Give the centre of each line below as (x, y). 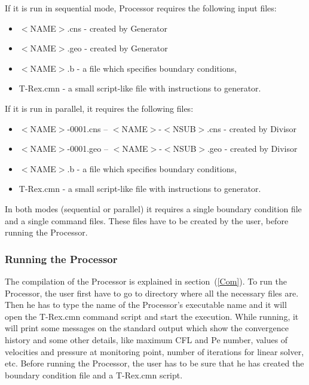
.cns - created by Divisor (252, 128)
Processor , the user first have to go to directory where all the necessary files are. (152, 293)
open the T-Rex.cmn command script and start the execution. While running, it (152, 316)
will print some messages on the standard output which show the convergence (147, 328)
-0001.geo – (88, 149)
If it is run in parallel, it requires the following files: (99, 108)
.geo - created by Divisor (252, 149)
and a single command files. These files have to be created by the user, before (147, 220)
